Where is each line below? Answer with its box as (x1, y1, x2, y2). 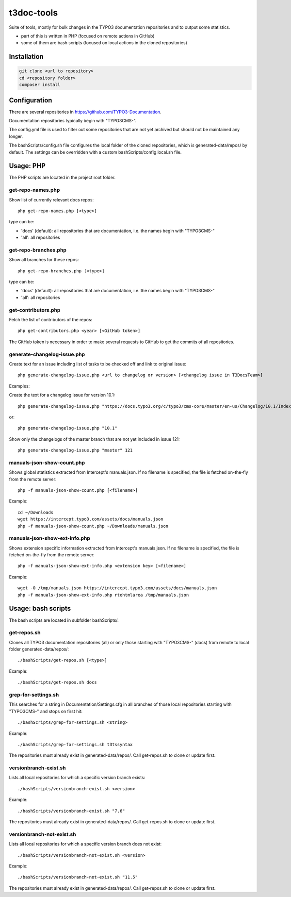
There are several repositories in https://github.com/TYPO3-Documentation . (9, 109, 162, 115)
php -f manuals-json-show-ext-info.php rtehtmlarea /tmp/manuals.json (17, 592, 189, 598)
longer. (9, 133, 23, 139)
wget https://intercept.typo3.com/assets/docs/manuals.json (17, 516, 163, 522)
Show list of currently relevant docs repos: (9, 197, 94, 202)
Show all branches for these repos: (9, 257, 79, 263)
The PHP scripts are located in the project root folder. (9, 175, 116, 181)
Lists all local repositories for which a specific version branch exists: (9, 775, 145, 781)
